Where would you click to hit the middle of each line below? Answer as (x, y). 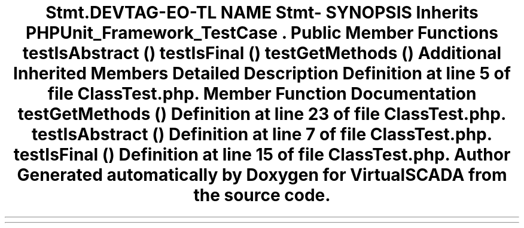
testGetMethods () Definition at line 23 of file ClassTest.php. (262, 114)
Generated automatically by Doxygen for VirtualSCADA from (262, 175)
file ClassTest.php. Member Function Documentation (262, 94)
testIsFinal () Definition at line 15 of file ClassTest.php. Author (262, 155)
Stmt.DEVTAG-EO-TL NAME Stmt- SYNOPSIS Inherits (262, 13)
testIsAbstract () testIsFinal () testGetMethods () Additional (262, 53)
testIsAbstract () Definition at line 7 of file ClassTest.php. (262, 134)
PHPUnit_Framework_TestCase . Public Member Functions (262, 33)
